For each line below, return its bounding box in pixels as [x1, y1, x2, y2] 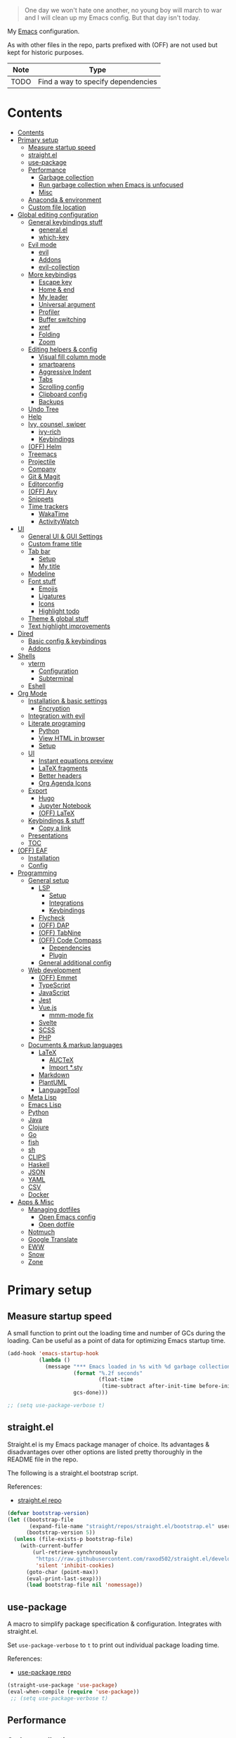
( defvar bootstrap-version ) [7, 1509, 90, 1516]
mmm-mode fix [48, 1010, 93, 1019]
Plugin [48, 950, 68, 959]
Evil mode [27, 240, 57, 248]
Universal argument [38, 300, 96, 308]
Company [27, 465, 56, 473]
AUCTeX [48, 1055, 74, 1064]
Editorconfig [27, 479, 64, 488]
